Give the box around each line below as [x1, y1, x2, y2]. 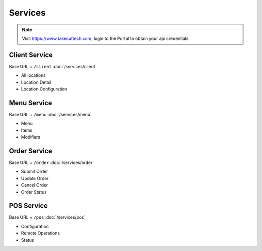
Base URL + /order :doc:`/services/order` [9, 160, 94, 165]
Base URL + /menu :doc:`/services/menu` [9, 111, 92, 117]
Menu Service [9, 99, 52, 107]
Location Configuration [21, 86, 67, 92]
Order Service [9, 146, 52, 155]
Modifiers [21, 134, 41, 140]
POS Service [9, 202, 48, 210]
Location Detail [21, 79, 51, 85]
